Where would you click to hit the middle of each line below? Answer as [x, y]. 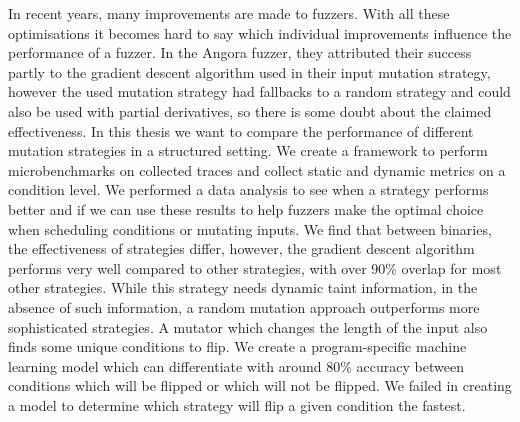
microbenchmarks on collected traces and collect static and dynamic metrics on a [257, 169]
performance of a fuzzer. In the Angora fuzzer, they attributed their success [240, 52]
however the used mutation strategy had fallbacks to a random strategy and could [259, 91]
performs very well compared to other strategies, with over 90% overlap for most [255, 267]
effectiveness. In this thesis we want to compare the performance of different [241, 130]
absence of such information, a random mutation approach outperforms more [244, 306]
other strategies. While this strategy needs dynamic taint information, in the [243, 287]
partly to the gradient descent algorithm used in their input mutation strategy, [249, 71]
